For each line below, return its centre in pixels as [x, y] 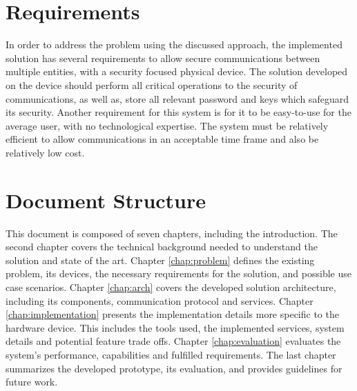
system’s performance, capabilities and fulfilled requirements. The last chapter [171, 354]
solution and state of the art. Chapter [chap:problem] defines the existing [160, 260]
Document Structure [106, 200]
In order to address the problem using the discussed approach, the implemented [174, 44]
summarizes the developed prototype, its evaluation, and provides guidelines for [174, 368]
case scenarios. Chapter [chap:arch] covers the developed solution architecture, [171, 287]
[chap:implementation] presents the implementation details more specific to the [172, 314]
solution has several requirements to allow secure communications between [163, 58]
